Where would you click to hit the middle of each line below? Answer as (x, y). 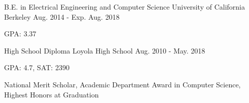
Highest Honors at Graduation (52, 94)
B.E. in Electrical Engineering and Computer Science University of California (124, 7)
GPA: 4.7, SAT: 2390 (37, 67)
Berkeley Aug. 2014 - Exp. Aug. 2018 (62, 16)
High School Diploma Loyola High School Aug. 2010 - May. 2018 (105, 50)
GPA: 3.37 (20, 34)
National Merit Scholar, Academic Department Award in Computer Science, (122, 84)
